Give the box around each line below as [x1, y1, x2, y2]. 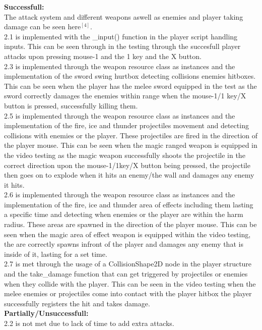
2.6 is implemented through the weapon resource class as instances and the [4, 189, 235, 200]
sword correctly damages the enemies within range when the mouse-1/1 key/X [4, 90, 246, 101]
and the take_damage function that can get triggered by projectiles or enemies [4, 268, 248, 279]
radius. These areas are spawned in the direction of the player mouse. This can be [4, 219, 257, 230]
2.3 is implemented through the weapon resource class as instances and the [4, 61, 235, 71]
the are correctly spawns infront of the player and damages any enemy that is [4, 239, 243, 249]
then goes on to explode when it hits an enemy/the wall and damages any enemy [4, 170, 254, 180]
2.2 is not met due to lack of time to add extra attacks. [4, 318, 174, 328]
